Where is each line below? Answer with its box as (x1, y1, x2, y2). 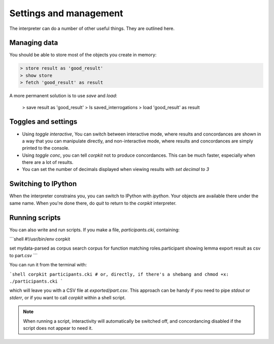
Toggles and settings (9, 117, 78, 126)
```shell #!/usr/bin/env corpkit (9, 236, 71, 242)
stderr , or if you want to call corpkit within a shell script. (9, 294, 126, 300)
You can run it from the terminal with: (9, 262, 87, 268)
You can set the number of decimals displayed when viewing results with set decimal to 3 (22, 166, 210, 173)
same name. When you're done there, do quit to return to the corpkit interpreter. (9, 200, 177, 206)
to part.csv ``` (9, 252, 38, 258)
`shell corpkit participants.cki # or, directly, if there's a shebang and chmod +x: (9, 271, 229, 277)
